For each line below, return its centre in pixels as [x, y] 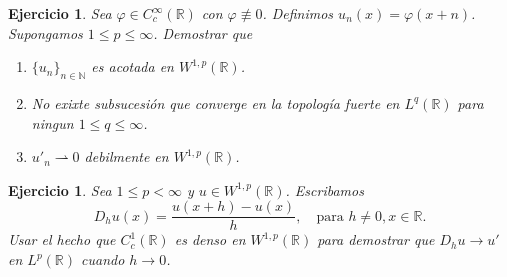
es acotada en [132, 66]
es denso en [210, 239]
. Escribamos [324, 189]
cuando [103, 259]
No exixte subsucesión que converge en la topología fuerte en [215, 102]
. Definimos [298, 13]
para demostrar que [376, 239]
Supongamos [45, 32]
